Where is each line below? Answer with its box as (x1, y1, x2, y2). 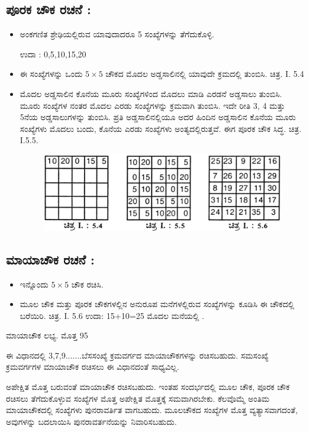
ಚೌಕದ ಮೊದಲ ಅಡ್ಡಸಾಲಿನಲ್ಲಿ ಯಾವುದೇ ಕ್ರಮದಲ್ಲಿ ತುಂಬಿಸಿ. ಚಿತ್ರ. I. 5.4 (105, 67, 304, 80)
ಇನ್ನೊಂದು (20, 278, 49, 290)
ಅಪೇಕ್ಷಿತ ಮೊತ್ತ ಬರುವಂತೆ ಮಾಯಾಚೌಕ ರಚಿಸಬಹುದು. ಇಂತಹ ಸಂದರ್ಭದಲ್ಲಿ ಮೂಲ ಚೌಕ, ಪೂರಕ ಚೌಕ (6, 381, 290, 393)
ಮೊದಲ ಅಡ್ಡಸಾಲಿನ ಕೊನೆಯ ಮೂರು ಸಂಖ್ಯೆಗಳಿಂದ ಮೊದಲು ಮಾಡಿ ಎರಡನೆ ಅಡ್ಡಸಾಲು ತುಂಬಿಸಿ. (20, 87, 282, 99)
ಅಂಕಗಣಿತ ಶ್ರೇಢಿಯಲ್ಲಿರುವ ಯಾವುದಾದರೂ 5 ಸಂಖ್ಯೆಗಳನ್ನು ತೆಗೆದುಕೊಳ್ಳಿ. (20, 28, 214, 40)
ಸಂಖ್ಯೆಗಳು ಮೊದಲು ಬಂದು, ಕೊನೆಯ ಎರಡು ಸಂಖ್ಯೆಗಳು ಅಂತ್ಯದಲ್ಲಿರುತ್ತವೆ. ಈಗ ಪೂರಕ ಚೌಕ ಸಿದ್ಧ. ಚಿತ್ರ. (20, 122, 302, 134)
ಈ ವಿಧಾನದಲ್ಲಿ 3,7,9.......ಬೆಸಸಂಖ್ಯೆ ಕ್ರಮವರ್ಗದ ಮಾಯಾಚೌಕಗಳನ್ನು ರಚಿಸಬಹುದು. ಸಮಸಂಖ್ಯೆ (6, 349, 269, 361)
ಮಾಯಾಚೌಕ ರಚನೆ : (6, 250, 95, 268)
